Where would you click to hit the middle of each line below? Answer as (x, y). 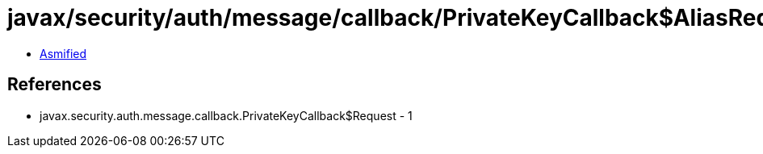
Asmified (63, 53)
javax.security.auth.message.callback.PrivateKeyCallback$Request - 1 (226, 115)
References (55, 85)
